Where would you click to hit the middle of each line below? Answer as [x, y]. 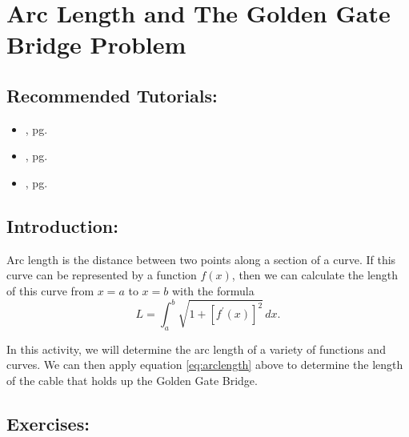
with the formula [213, 290]
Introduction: [62, 225]
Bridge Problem [96, 44]
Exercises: [48, 423]
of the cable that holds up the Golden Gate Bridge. [132, 381]
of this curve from [50, 290]
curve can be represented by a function [102, 275]
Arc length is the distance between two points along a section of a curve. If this [201, 259]
